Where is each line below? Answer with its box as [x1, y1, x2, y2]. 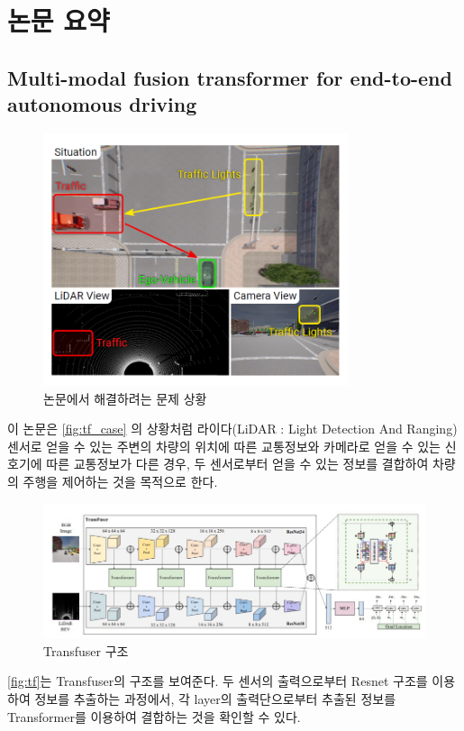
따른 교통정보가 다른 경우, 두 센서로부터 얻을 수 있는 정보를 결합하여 [46, 454, 429, 473]
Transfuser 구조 [43, 641, 129, 660]
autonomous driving [7, 90, 197, 118]
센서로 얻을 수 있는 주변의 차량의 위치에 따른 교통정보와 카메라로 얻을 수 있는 [7, 436, 441, 455]
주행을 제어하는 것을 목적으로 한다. [23, 471, 218, 490]
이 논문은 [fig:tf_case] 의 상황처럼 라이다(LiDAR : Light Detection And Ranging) [7, 419, 458, 438]
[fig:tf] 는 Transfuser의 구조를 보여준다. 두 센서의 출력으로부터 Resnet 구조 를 [7, 672, 428, 690]
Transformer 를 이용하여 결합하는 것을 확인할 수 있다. [7, 707, 301, 726]
